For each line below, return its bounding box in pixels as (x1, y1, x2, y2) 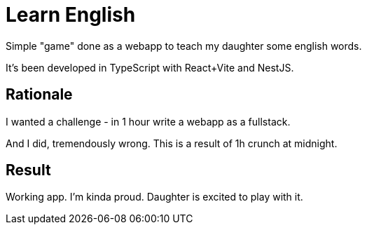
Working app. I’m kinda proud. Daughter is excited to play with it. (6, 191, 303, 203)
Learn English (6, 3, 136, 27)
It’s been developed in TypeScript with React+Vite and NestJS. (6, 61, 294, 74)
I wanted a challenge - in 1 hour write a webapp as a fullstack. (6, 115, 291, 128)
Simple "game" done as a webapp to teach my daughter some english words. (6, 39, 362, 52)
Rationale (6, 86, 73, 104)
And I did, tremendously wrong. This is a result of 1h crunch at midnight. (6, 137, 338, 149)
